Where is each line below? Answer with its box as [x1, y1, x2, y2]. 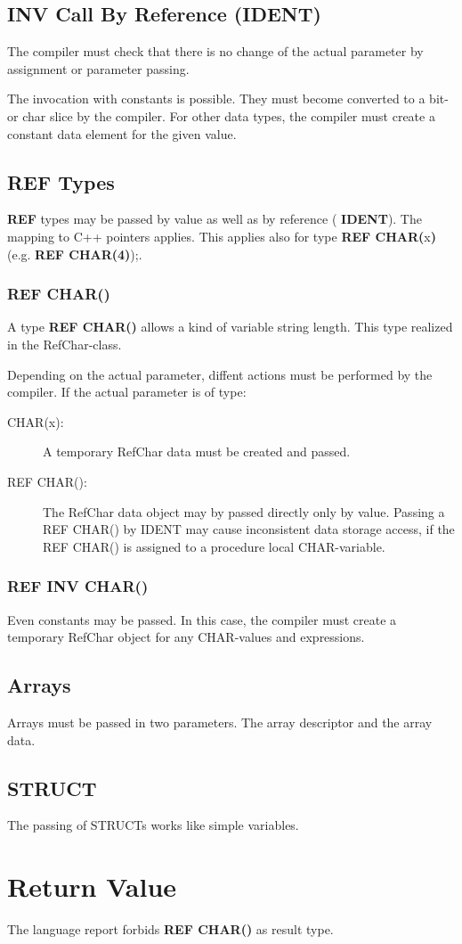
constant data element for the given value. [7, 124, 237, 143]
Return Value [7, 868, 177, 905]
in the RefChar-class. [7, 334, 122, 353]
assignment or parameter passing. [7, 59, 190, 78]
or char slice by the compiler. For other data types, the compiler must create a [7, 106, 435, 125]
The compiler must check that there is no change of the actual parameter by [7, 42, 424, 61]
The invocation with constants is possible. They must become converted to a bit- [7, 89, 449, 108]
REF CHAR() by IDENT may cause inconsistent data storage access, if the [43, 520, 455, 538]
